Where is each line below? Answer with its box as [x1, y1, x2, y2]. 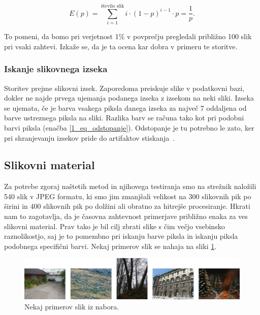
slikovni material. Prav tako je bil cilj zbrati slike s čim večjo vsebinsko [4, 220, 225, 231]
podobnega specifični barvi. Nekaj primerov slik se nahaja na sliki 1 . [4, 240, 217, 251]
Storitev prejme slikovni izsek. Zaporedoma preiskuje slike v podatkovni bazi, [4, 82, 244, 93]
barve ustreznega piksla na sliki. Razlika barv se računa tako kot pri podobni [4, 112, 244, 123]
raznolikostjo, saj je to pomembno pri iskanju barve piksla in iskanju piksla [4, 231, 238, 241]
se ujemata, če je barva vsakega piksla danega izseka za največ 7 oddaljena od [4, 102, 247, 113]
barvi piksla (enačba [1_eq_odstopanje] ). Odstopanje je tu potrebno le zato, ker [4, 122, 254, 133]
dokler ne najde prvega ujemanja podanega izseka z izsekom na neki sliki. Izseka [4, 92, 254, 103]
